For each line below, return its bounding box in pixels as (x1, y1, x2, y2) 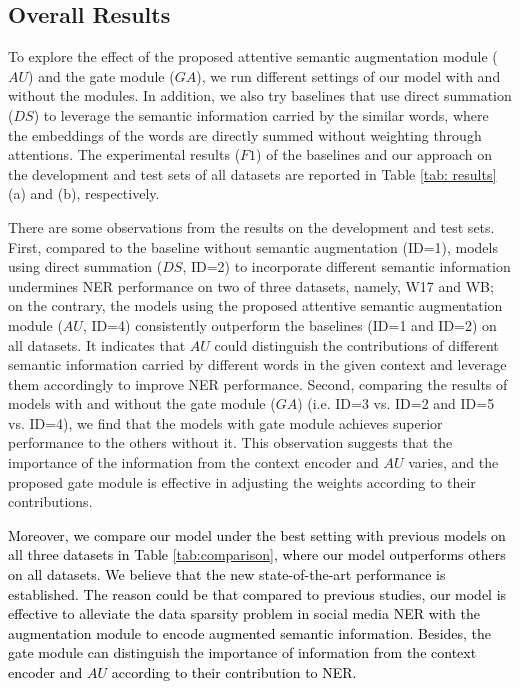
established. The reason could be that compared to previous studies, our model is (8, 583, 507, 604)
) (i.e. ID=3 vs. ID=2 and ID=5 (297, 393, 495, 414)
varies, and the (408, 452, 499, 473)
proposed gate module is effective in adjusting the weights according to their (8, 471, 476, 492)
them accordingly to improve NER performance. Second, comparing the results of (8, 373, 508, 394)
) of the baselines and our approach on (256, 144, 493, 165)
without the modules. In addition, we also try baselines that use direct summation (8, 85, 512, 106)
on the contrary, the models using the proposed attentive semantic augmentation (8, 295, 503, 316)
